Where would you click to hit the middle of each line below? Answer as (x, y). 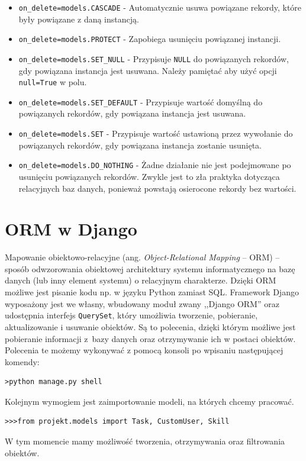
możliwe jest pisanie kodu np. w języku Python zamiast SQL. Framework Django (152, 292)
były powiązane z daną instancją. (79, 19)
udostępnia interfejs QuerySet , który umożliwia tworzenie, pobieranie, (131, 315)
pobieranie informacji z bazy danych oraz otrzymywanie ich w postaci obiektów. (150, 338)
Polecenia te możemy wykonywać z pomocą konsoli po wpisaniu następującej (144, 350)
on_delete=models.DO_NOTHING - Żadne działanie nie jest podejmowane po (155, 165)
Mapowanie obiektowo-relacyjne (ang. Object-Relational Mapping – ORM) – (142, 257)
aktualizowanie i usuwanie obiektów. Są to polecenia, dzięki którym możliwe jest (150, 326)
